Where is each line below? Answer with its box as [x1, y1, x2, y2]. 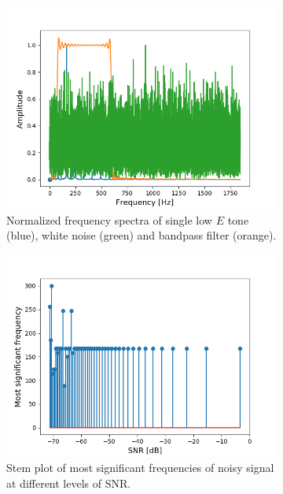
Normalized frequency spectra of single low [6, 211, 212, 228]
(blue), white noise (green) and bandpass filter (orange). [6, 227, 277, 243]
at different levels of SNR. [6, 474, 131, 491]
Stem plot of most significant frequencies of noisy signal [6, 459, 274, 476]
